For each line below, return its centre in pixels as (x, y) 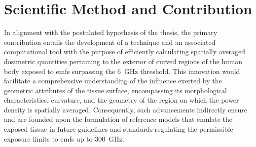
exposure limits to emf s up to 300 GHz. (64, 138)
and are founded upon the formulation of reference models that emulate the (118, 119)
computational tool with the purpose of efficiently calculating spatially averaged (125, 52)
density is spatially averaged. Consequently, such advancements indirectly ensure (126, 109)
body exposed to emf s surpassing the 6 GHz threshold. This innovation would (122, 71)
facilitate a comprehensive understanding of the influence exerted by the (113, 81)
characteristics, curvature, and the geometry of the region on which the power (122, 100)
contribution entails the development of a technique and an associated (110, 42)
